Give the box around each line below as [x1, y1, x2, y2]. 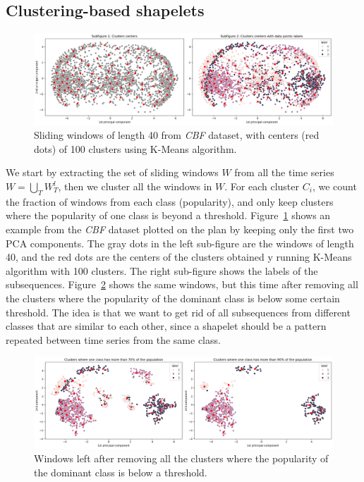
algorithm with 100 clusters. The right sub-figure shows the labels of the [6, 263, 318, 278]
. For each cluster [224, 179, 300, 193]
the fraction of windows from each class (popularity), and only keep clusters [6, 194, 334, 209]
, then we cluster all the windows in [58, 179, 212, 193]
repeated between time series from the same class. [6, 332, 221, 347]
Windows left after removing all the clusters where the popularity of [34, 451, 329, 466]
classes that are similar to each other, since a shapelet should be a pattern [6, 319, 327, 333]
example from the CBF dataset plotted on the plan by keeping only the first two [6, 221, 354, 236]
